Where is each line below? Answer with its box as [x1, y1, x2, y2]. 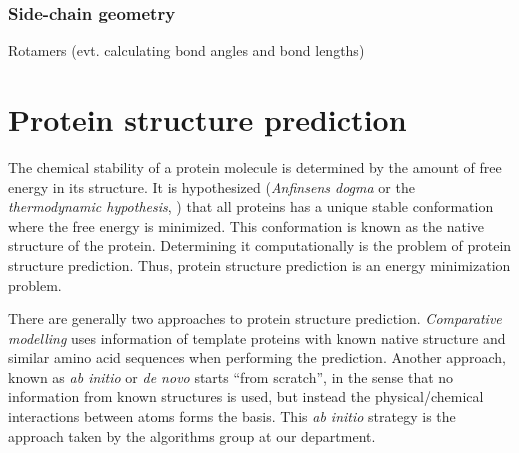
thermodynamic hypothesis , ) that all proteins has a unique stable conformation [8, 196, 494, 217]
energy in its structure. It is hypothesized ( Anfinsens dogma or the [8, 176, 415, 197]
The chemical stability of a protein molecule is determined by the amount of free [8, 156, 502, 177]
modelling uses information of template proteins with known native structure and [8, 327, 506, 348]
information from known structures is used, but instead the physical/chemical [8, 386, 484, 407]
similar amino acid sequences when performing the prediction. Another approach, [8, 347, 506, 368]
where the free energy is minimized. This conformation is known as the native [8, 215, 485, 236]
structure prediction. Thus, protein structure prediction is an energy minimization [8, 254, 511, 275]
